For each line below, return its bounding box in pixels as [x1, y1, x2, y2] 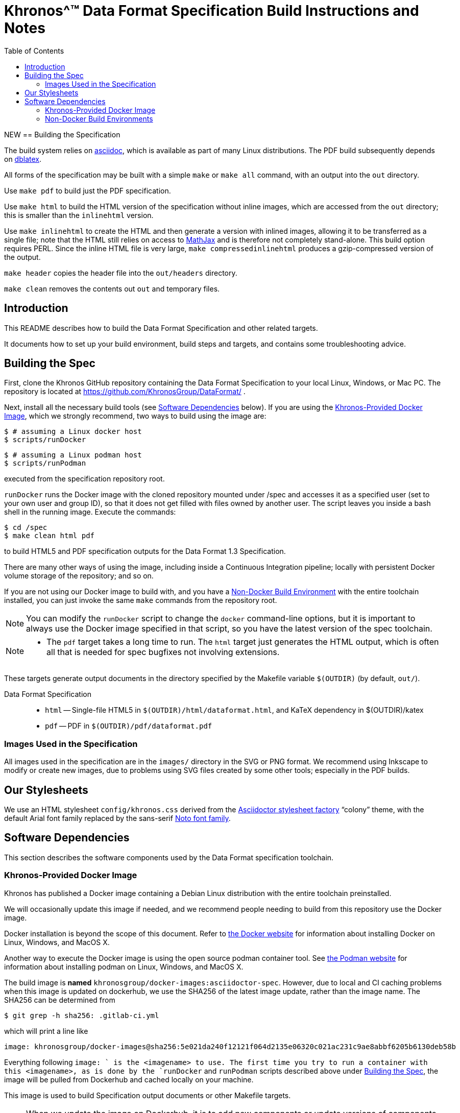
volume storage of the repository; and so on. [4, 571, 154, 580]
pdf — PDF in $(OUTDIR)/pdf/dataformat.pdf [45, 721, 212, 731]
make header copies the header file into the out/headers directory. [4, 268, 237, 277]
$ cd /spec [4, 523, 47, 532]
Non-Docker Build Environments [45, 114, 153, 123]
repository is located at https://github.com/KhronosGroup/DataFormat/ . [4, 387, 246, 396]
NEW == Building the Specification [4, 130, 120, 139]
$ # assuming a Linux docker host [4, 427, 142, 436]
